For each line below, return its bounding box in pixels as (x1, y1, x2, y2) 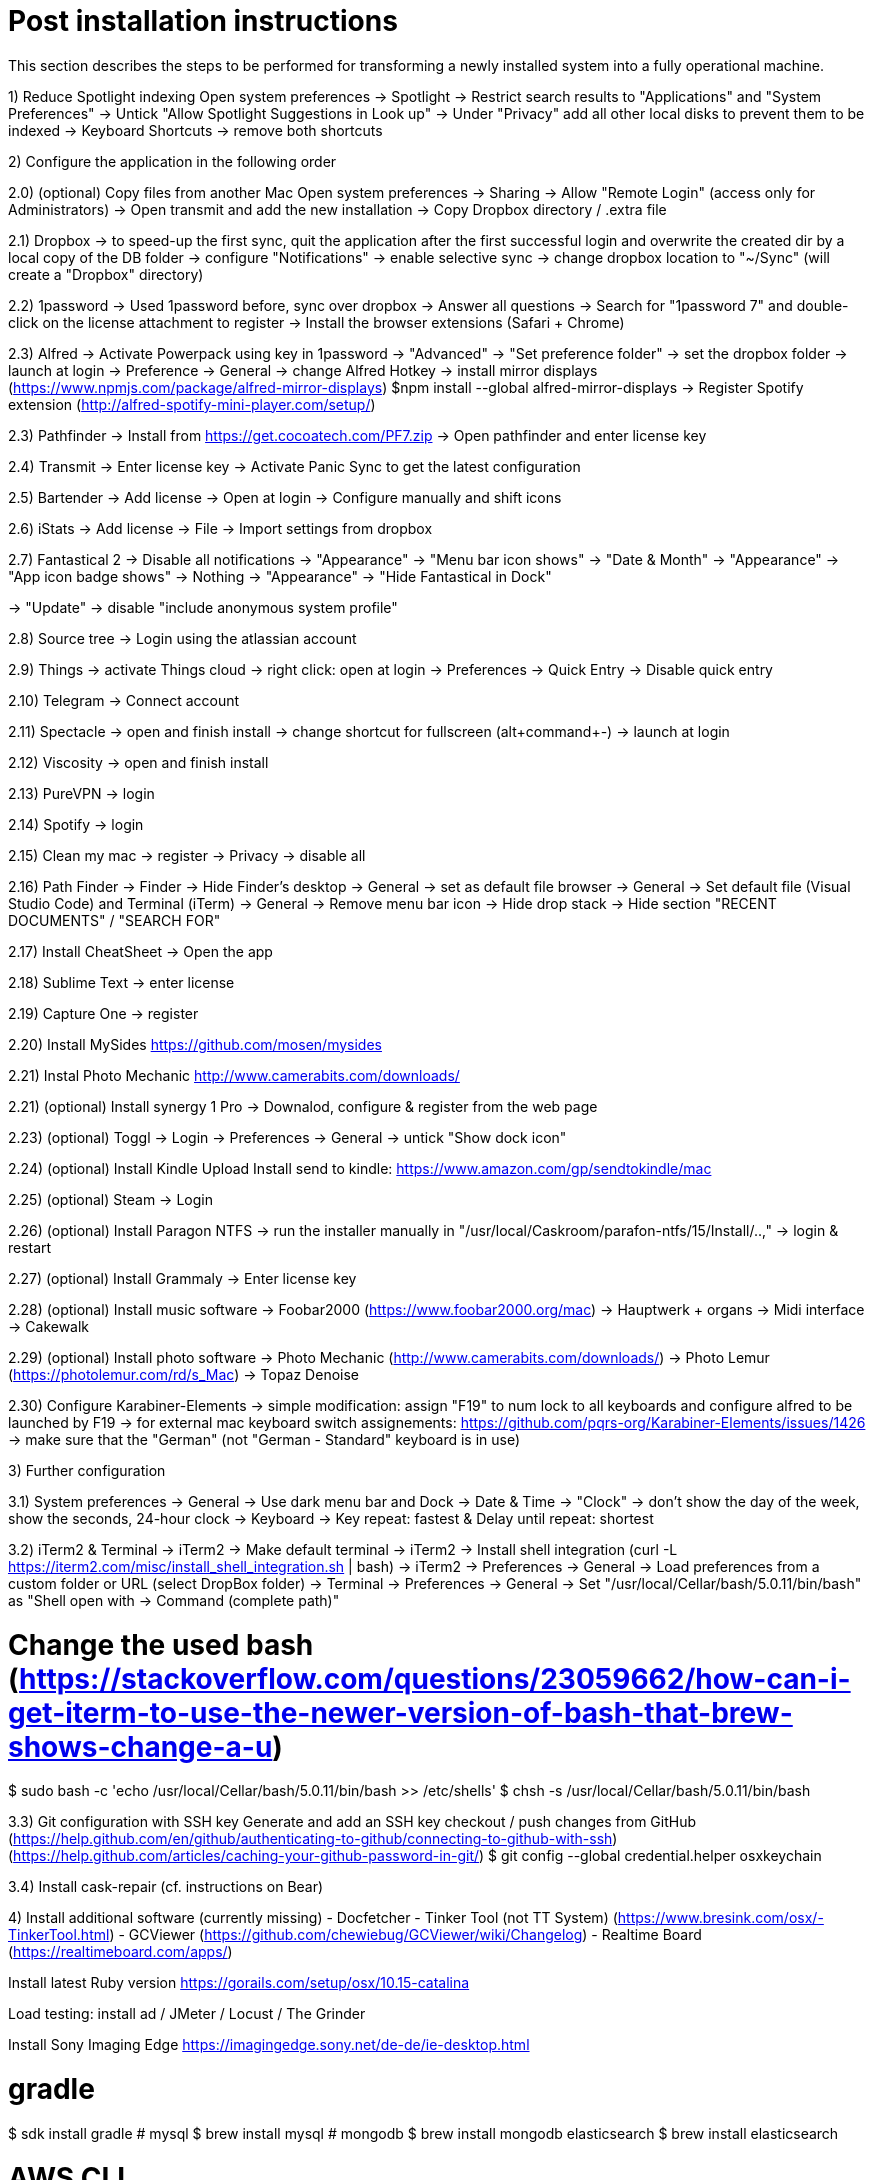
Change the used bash (8, 1627, 314, 1662)
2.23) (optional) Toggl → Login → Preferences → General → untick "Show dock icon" (8, 1128, 567, 1146)
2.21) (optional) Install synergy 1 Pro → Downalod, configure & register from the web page (8, 1097, 598, 1115)
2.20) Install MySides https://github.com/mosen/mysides (8, 1035, 382, 1053)
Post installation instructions (8, 4, 398, 38)
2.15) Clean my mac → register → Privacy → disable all (8, 846, 366, 864)
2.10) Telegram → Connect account (8, 691, 240, 709)
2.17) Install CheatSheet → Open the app (8, 942, 273, 960)
